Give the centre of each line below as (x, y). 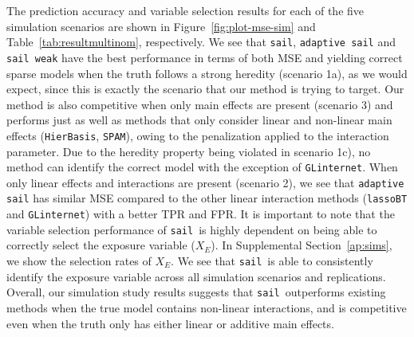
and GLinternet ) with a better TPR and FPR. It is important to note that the (201, 214)
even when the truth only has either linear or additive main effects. (170, 323)
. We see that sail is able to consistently (272, 261)
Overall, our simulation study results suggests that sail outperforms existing (196, 292)
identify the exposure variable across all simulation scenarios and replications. (196, 276)
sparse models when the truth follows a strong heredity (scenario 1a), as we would (207, 73)
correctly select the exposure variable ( (101, 245)
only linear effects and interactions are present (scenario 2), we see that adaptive (205, 182)
